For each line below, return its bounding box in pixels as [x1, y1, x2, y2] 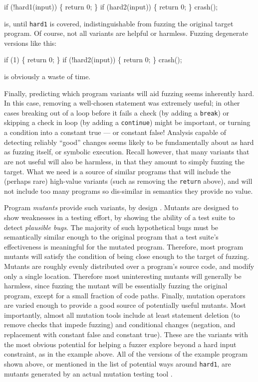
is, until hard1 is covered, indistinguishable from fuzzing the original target [4, 18, 234, 28]
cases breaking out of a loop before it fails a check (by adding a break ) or [4, 107, 230, 118]
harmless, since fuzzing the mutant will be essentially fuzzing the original [4, 280, 228, 291]
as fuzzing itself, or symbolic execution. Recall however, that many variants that [4, 146, 250, 157]
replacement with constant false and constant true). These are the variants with [4, 329, 248, 340]
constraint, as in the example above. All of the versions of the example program [4, 349, 248, 359]
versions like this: [4, 37, 57, 48]
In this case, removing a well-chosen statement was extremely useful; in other [4, 98, 240, 108]
